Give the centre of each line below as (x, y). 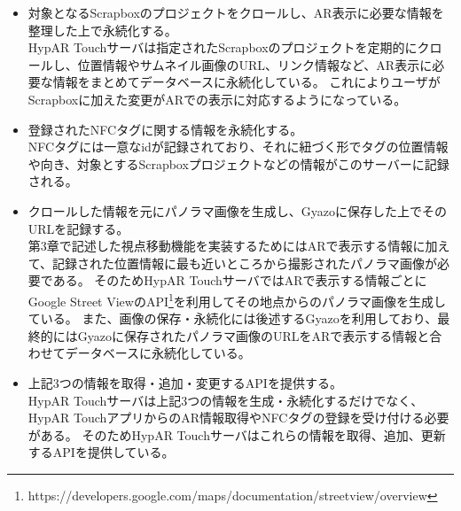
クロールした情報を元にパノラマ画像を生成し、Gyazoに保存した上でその (238, 210)
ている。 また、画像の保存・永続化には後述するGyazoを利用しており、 (233, 318)
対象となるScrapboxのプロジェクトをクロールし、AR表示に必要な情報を (236, 12)
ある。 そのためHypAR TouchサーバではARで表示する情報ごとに (240, 280)
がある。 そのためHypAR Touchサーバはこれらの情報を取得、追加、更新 (237, 434)
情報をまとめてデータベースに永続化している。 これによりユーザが (246, 82)
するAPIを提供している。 (101, 452)
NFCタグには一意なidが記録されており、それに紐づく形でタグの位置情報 (238, 147)
